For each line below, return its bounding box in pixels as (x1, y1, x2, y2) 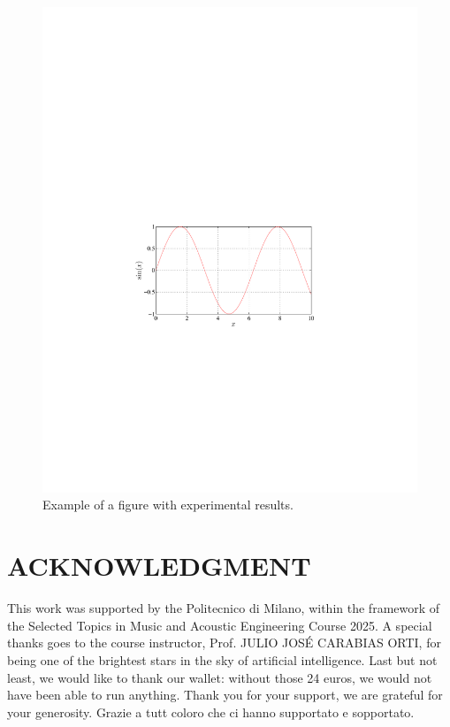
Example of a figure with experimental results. (42, 495, 294, 514)
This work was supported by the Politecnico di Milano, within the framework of (7, 599, 440, 617)
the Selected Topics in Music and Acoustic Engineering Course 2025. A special (7, 616, 432, 634)
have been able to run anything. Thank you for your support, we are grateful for (7, 685, 443, 704)
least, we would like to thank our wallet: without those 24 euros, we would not (7, 668, 432, 686)
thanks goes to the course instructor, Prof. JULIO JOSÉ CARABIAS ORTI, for (7, 633, 441, 652)
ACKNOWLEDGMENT (7, 547, 311, 584)
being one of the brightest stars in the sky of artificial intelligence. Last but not (7, 650, 438, 669)
